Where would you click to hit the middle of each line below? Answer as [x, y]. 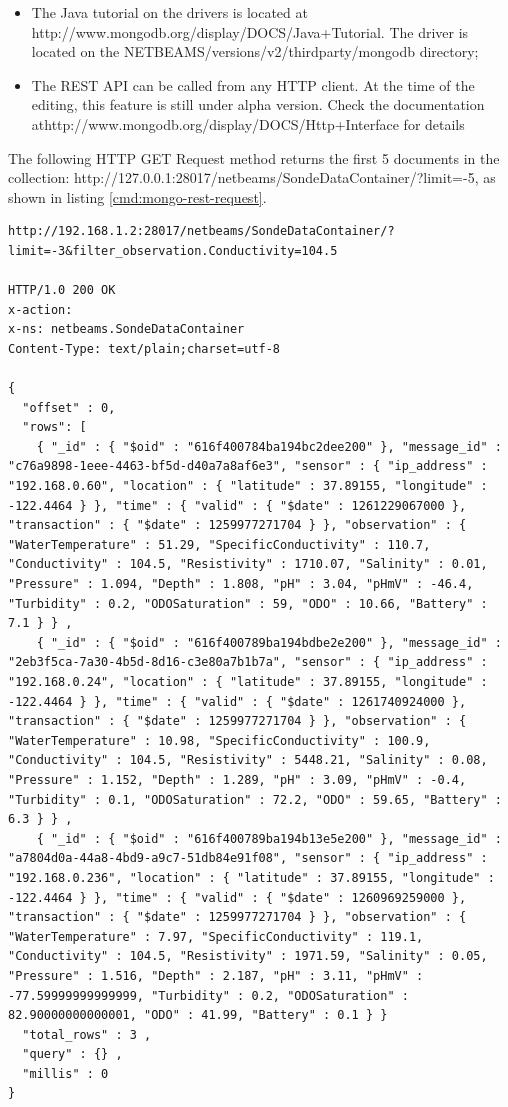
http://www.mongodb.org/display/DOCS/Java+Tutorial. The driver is [250, 31]
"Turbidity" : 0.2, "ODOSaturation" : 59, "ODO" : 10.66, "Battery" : [248, 603]
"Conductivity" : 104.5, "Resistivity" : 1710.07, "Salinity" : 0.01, [248, 564]
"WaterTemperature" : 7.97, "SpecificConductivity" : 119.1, [216, 936]
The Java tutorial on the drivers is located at [169, 12]
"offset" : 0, [69, 407]
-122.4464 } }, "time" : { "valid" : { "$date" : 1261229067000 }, [237, 505]
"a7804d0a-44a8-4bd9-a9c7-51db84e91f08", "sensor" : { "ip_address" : [248, 858]
